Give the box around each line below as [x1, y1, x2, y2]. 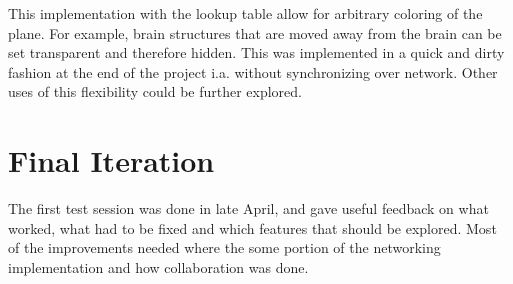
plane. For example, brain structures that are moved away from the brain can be [8, 22, 502, 43]
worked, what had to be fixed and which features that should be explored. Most [8, 217, 497, 238]
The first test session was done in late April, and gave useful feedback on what [8, 198, 489, 219]
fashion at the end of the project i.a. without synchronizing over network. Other [8, 61, 498, 82]
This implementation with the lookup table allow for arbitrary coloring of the [8, 3, 483, 23]
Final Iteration [8, 140, 215, 181]
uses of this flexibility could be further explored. [8, 81, 302, 102]
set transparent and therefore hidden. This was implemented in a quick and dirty [8, 42, 505, 63]
